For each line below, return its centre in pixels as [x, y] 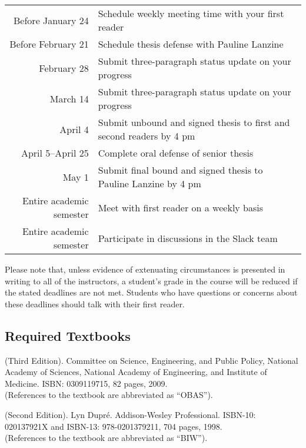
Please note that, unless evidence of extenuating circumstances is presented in [145, 269]
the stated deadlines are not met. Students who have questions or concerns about [151, 292]
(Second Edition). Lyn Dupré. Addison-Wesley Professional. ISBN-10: [130, 414]
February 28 [64, 68]
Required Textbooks [68, 335]
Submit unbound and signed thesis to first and [194, 122]
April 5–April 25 [55, 153]
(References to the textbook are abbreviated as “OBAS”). [109, 395]
